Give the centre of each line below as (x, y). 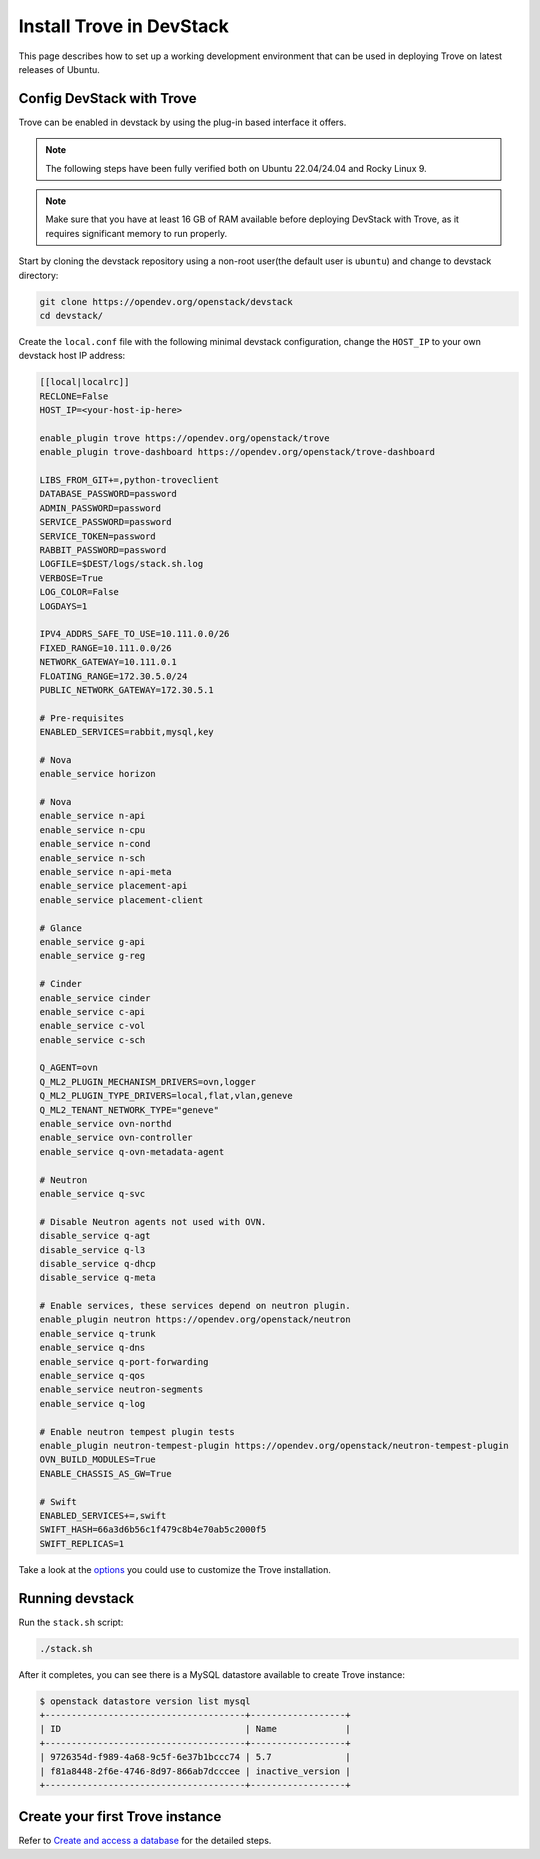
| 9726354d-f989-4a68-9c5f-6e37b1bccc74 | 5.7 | (195, 1757)
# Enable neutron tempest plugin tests (137, 1431)
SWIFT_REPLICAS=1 (82, 1543)
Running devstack (76, 1598)
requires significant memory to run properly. (136, 233)
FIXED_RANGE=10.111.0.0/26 (105, 648)
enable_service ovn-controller (116, 1138)
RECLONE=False (74, 396)
